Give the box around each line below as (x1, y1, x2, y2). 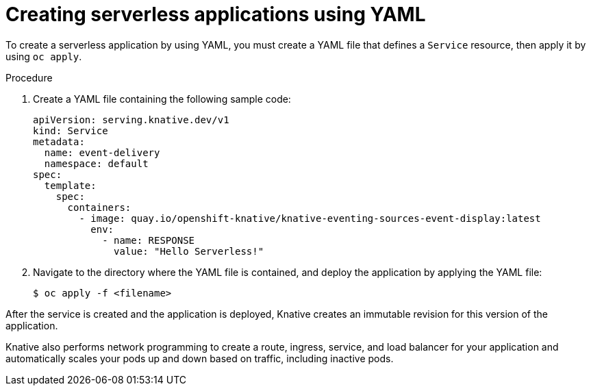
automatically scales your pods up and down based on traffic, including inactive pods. (5, 352, 394, 364)
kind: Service (33, 125, 108, 136)
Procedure (5, 71, 53, 84)
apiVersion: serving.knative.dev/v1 (33, 114, 229, 125)
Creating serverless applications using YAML (5, 3, 426, 26)
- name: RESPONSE (102, 234, 195, 246)
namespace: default (44, 157, 149, 169)
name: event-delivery (44, 147, 160, 158)
